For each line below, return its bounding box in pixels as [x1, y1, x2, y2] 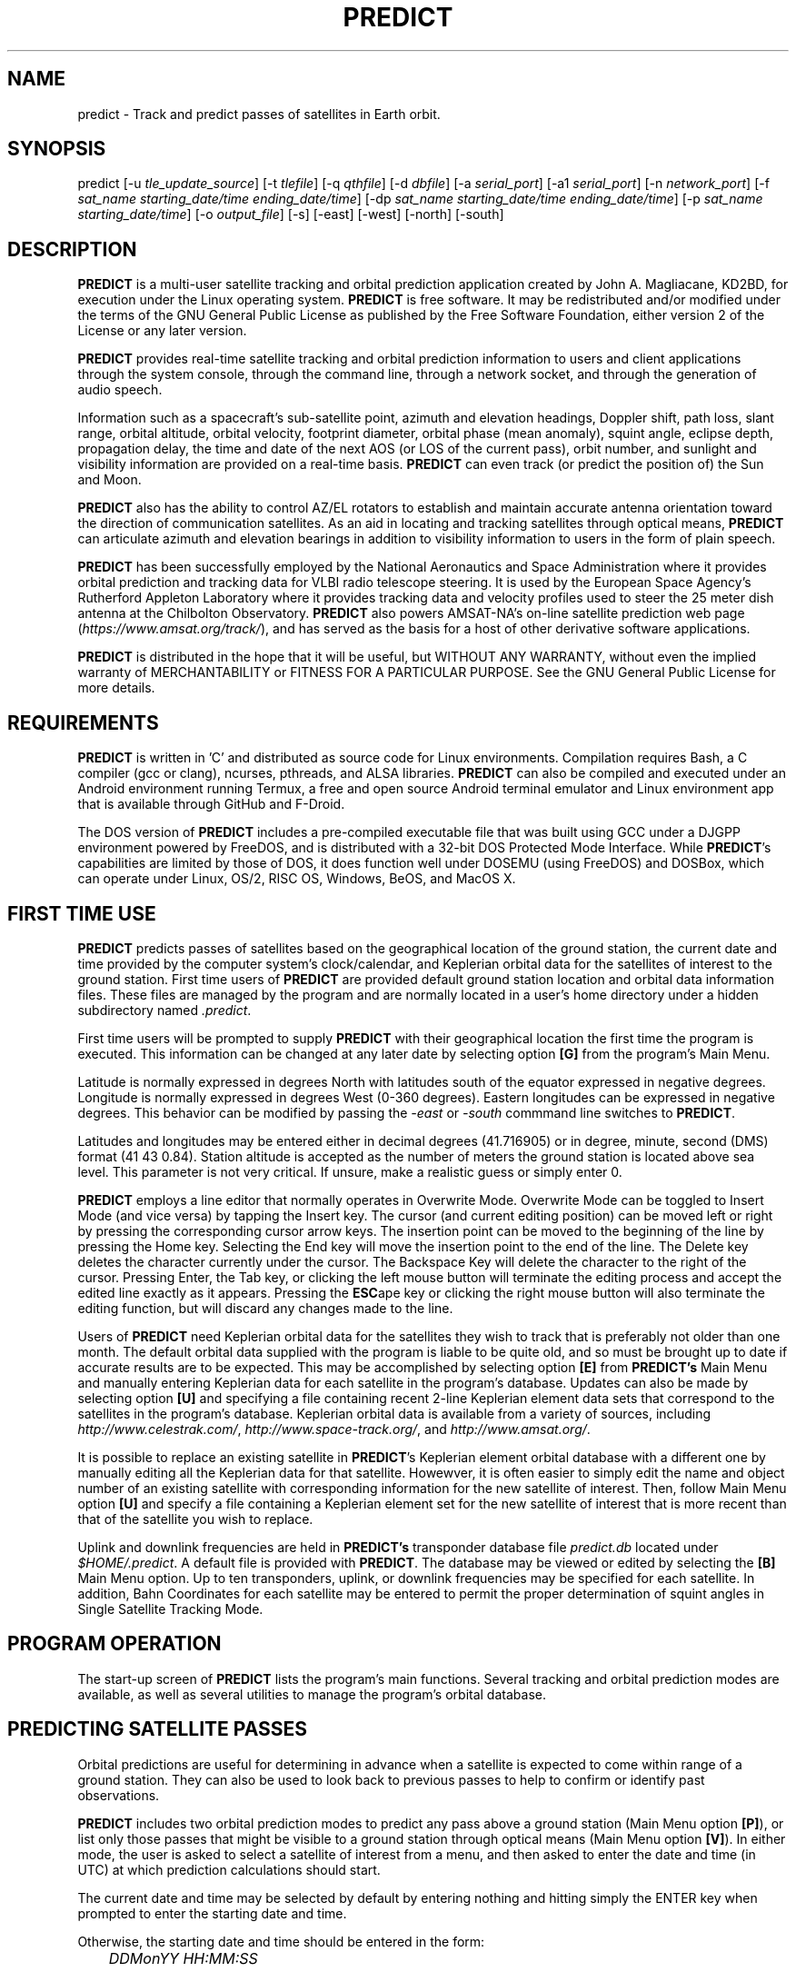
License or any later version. [77, 323, 247, 339]
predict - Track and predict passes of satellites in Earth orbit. [77, 105, 441, 122]
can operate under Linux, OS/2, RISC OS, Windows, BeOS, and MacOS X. [77, 871, 516, 887]
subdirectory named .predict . [77, 1001, 252, 1018]
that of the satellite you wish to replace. [77, 1510, 313, 1527]
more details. [77, 680, 155, 696]
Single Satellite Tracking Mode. [77, 1600, 264, 1617]
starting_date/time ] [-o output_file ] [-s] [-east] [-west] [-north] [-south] [77, 206, 504, 223]
